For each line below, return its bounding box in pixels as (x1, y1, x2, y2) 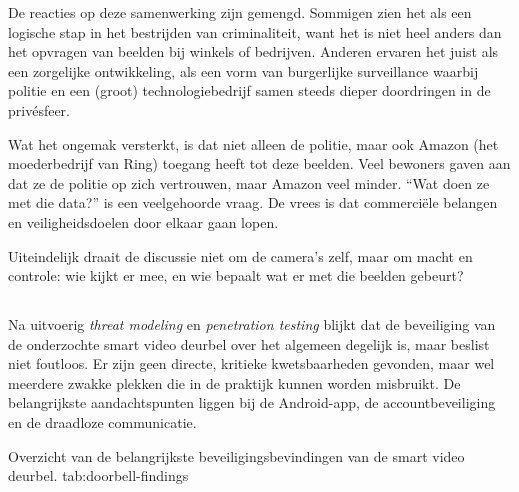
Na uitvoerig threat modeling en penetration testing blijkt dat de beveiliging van (8, 314, 496, 335)
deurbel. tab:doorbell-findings (8, 465, 189, 486)
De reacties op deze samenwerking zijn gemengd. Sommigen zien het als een (8, 2, 472, 22)
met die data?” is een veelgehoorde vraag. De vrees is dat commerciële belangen (8, 192, 498, 213)
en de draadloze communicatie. (8, 412, 197, 433)
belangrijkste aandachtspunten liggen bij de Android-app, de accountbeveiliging (8, 392, 496, 413)
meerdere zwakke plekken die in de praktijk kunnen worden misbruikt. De (8, 372, 461, 393)
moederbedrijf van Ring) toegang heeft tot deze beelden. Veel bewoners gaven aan (8, 153, 511, 174)
